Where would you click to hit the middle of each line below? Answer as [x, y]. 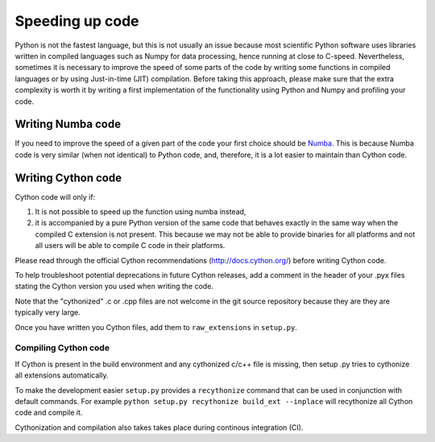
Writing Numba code [68, 124]
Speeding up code [77, 21]
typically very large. [48, 312]
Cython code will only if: [55, 196]
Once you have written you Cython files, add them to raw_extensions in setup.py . [156, 327]
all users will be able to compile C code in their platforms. [130, 246]
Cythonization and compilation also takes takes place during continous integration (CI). [159, 428]
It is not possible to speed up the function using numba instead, [141, 212]
